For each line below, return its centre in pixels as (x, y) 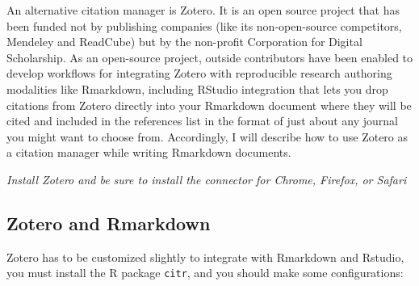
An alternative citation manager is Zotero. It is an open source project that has (203, 10)
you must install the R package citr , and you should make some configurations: (205, 273)
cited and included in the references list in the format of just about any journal (202, 121)
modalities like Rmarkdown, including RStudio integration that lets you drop (197, 88)
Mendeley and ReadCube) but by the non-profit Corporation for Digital (184, 42)
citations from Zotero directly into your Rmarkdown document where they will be (209, 105)
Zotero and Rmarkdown (109, 223)
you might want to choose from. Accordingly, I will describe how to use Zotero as (207, 136)
